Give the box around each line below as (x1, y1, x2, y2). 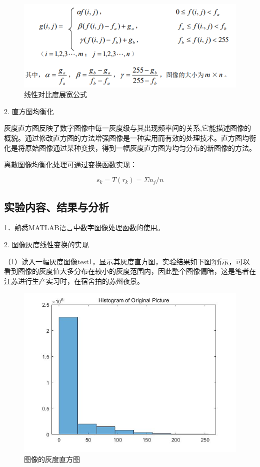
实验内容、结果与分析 (4, 199, 109, 214)
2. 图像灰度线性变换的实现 (4, 239, 89, 249)
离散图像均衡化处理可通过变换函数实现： (4, 159, 137, 170)
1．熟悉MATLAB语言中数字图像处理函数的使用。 (4, 222, 164, 233)
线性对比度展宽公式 (24, 89, 87, 100)
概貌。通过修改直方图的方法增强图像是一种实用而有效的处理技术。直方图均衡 (4, 132, 256, 143)
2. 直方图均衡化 (4, 106, 54, 116)
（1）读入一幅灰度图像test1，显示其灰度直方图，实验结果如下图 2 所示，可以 (4, 256, 250, 266)
